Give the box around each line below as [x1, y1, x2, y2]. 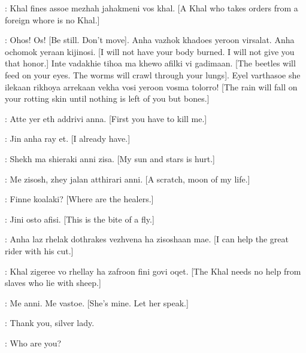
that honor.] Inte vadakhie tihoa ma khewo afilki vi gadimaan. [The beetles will [5, 57, 296, 69]
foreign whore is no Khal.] [5, 13, 100, 26]
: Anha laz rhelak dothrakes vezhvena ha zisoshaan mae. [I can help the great [5, 233, 289, 245]
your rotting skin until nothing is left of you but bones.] [5, 92, 210, 105]
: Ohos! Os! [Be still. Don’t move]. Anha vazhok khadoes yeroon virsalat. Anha [5, 34, 295, 46]
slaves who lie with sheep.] [5, 276, 101, 289]
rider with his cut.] [5, 244, 74, 257]
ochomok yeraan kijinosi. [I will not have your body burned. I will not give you [5, 45, 295, 57]
